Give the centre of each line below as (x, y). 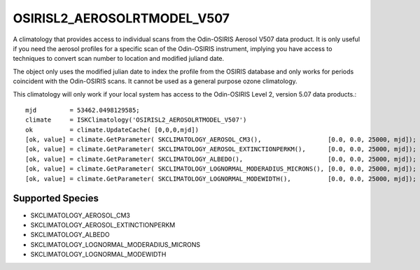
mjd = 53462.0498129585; (83, 110)
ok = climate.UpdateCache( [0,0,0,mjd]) (112, 130)
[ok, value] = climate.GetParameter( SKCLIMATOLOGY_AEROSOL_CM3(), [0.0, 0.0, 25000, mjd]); (221, 140)
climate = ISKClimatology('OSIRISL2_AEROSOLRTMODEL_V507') (136, 120)
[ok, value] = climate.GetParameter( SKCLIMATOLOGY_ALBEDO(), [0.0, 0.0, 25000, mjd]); (221, 159)
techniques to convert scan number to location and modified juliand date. (119, 59)
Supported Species (56, 198)
